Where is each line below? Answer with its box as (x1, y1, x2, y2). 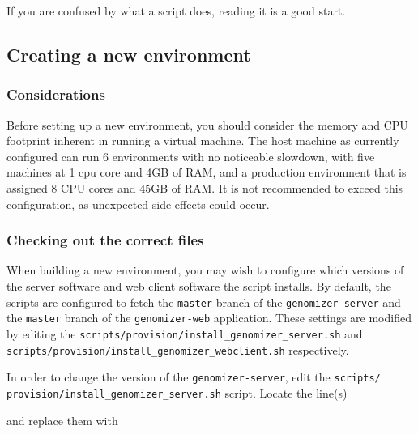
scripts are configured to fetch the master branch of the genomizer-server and (6, 293, 401, 310)
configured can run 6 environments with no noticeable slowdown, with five (6, 147, 375, 164)
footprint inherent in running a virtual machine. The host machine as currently (6, 132, 399, 149)
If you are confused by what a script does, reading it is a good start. (6, 2, 346, 19)
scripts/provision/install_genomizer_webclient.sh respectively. (6, 341, 349, 358)
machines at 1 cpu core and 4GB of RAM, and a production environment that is (6, 164, 407, 181)
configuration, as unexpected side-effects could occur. (6, 195, 270, 212)
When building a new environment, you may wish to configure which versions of (6, 262, 404, 279)
